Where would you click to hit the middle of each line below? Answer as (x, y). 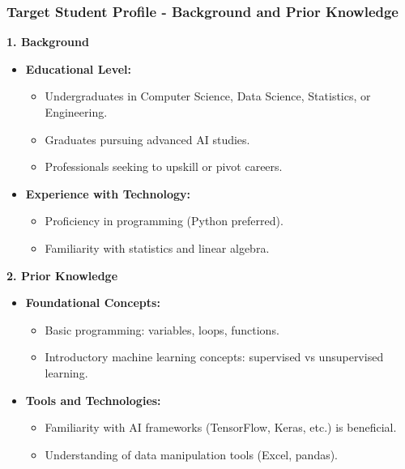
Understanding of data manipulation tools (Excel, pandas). (192, 454)
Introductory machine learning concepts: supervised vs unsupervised (214, 357)
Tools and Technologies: (93, 400)
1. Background (48, 42)
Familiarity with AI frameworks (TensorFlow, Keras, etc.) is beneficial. (221, 427)
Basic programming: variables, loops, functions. (162, 329)
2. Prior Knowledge (62, 275)
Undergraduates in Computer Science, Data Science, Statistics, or (208, 96)
